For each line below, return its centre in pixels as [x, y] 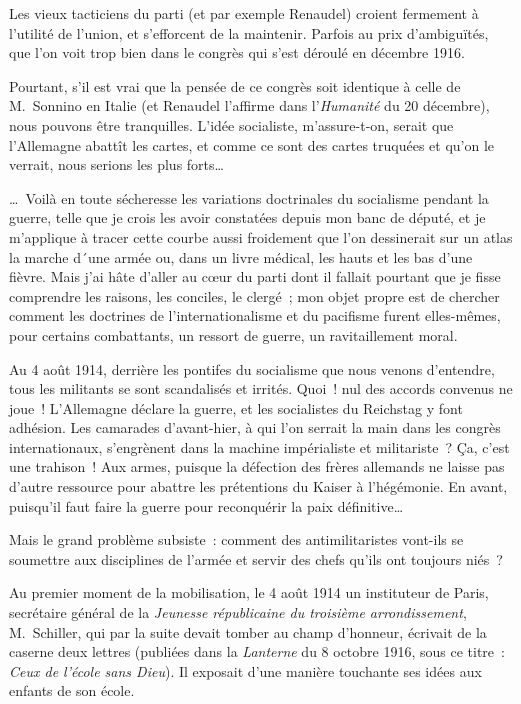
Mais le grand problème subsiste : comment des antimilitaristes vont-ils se [236, 539]
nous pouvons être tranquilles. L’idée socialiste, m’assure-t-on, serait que [231, 124]
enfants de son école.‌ [72, 690]
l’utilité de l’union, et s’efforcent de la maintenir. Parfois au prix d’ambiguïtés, [249, 32]
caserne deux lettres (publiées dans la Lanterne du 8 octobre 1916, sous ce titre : [257, 651]
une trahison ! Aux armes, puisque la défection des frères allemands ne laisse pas [257, 466]
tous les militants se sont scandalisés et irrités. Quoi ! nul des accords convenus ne [261, 388]
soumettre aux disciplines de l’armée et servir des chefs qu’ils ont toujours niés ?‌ [256, 558]
